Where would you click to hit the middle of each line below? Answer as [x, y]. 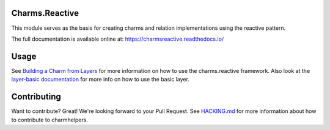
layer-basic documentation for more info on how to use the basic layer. [100, 80]
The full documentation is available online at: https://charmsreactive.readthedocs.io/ [118, 39]
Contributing [36, 97]
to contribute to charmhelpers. [50, 120]
